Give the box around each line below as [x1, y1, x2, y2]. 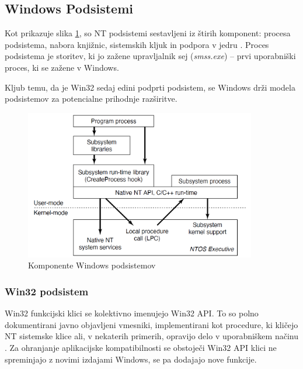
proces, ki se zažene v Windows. [5, 61, 119, 73]
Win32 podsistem [5, 284, 89, 298]
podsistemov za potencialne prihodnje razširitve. [5, 92, 177, 105]
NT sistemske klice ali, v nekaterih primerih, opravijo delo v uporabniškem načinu [5, 330, 298, 342]
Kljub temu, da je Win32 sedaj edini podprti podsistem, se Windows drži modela [5, 81, 295, 93]
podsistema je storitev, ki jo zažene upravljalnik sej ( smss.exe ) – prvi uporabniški [5, 50, 296, 62]
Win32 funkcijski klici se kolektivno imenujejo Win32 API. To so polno [5, 307, 259, 319]
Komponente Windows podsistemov [28, 259, 156, 271]
